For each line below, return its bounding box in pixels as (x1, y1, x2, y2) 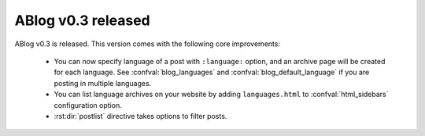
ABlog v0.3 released (14, 12, 150, 29)
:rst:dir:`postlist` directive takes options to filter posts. (54, 111, 227, 120)
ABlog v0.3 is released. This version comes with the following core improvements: (14, 39, 281, 48)
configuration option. (54, 100, 122, 109)
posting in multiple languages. (54, 78, 152, 88)
